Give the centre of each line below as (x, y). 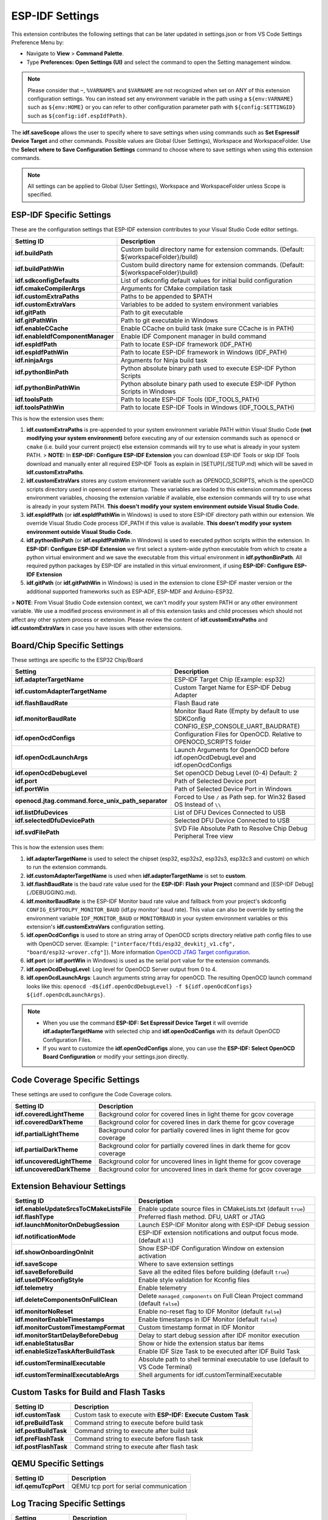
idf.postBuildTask (41, 1431)
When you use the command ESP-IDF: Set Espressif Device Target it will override (145, 1023)
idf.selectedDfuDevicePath (55, 821)
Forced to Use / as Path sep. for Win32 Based (240, 797)
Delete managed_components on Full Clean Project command (220, 1296)
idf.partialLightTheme (47, 1134)
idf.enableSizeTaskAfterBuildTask (65, 1352)
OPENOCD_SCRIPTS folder (213, 742)
